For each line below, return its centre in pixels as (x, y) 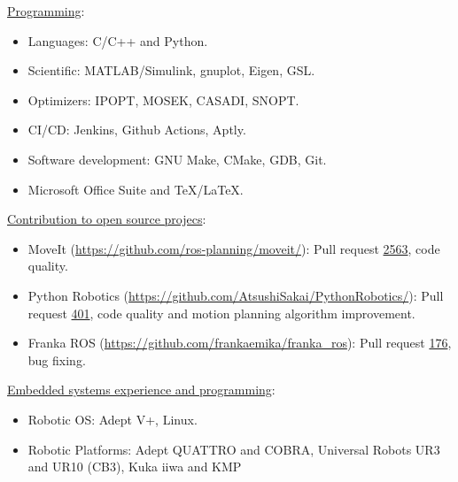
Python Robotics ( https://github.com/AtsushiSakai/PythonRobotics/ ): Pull (236, 295)
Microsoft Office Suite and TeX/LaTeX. (136, 189)
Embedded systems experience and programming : (141, 390)
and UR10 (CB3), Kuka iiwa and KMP (135, 467)
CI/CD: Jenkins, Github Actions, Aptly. (137, 130)
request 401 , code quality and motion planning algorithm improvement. (221, 313)
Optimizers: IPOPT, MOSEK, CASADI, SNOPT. (163, 99)
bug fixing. (57, 360)
